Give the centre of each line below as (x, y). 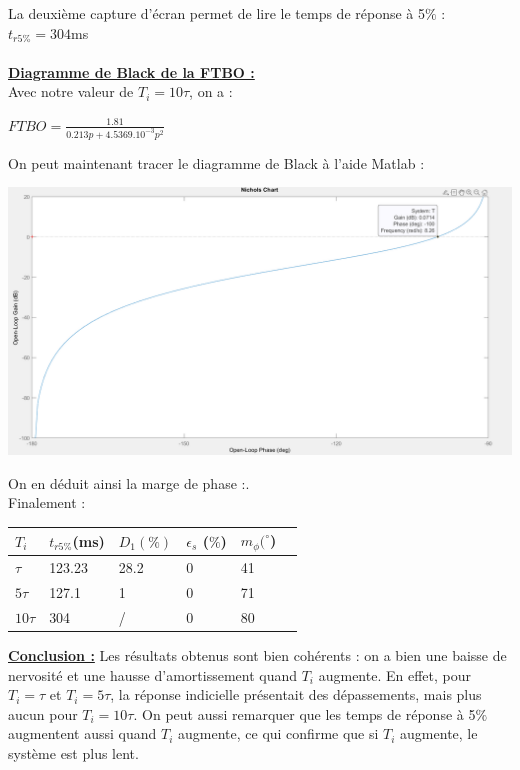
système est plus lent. (73, 752)
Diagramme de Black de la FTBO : (131, 71)
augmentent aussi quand (82, 733)
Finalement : (47, 502)
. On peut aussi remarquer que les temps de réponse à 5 (304, 713)
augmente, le (439, 733)
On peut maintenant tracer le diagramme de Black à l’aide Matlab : (216, 162)
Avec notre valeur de (71, 91)
